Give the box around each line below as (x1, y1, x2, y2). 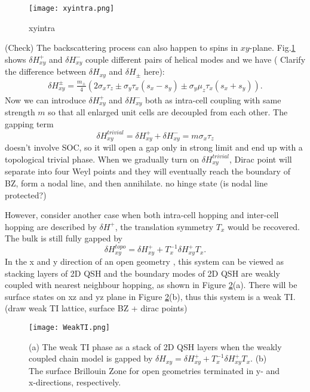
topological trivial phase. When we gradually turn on (5, 152, 199, 165)
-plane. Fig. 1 (249, 41, 296, 54)
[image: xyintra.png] (29, 4, 115, 13)
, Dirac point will (229, 152, 292, 165)
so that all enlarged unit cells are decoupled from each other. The (48, 106, 288, 118)
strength (5, 106, 35, 118)
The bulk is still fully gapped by (5, 232, 122, 244)
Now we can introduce (5, 93, 86, 106)
